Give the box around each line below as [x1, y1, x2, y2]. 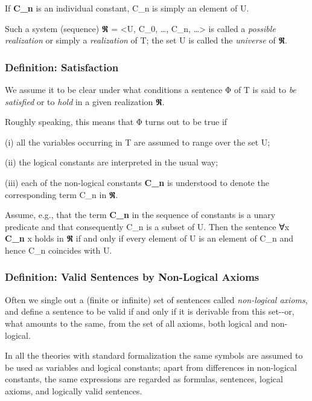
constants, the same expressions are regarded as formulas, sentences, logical [5, 373, 283, 385]
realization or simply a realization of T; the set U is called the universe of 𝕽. [5, 34, 287, 47]
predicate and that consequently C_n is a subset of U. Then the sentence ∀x [5, 220, 290, 233]
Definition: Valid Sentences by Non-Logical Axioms [5, 269, 259, 284]
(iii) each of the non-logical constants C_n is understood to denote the [5, 176, 269, 188]
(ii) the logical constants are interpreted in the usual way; [5, 156, 218, 168]
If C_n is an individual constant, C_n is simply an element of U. [5, 2, 249, 14]
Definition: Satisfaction [5, 59, 119, 74]
